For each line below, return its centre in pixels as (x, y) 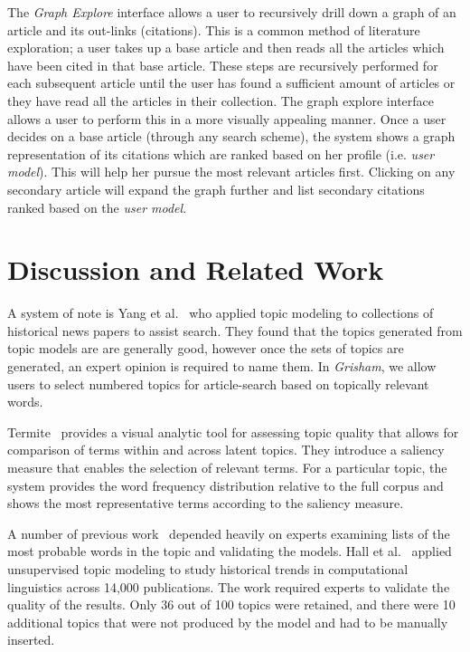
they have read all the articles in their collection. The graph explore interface (221, 100)
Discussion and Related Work (196, 269)
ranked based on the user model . (97, 207)
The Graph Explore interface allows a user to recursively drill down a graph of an (232, 12)
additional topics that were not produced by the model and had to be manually (228, 622)
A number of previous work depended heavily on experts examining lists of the (229, 533)
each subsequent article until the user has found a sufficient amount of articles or (231, 83)
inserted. (31, 640)
